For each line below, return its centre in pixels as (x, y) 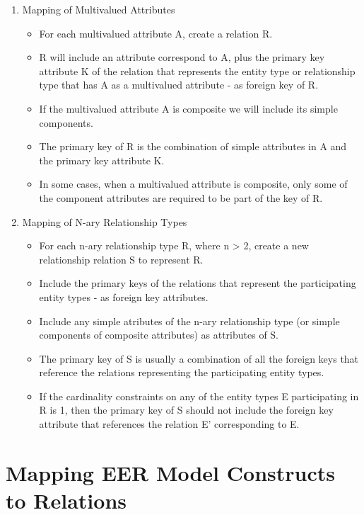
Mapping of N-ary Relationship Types (105, 221)
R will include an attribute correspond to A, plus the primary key (182, 57)
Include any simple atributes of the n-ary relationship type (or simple (189, 321)
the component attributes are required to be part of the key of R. (181, 197)
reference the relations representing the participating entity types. (182, 372)
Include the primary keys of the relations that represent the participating (198, 283)
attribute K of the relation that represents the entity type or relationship (197, 70)
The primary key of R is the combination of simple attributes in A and (193, 146)
